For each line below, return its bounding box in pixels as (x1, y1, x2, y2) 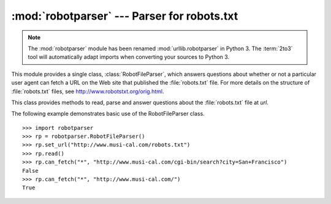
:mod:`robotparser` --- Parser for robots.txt (11, 9, 238, 23)
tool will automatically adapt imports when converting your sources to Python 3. (28, 53, 230, 61)
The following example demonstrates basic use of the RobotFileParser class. (11, 110, 205, 118)
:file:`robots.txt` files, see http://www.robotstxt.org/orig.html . (11, 88, 164, 95)
